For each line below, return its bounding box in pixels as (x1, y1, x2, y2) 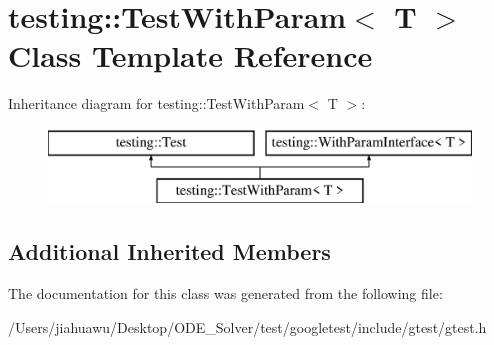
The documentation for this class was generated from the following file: (8, 283, 443, 304)
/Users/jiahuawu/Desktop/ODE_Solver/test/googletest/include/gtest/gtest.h (8, 316, 487, 337)
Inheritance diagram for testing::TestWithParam (8, 93, 305, 114)
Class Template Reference (8, 35, 373, 76)
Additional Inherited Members (8, 236, 331, 267)
